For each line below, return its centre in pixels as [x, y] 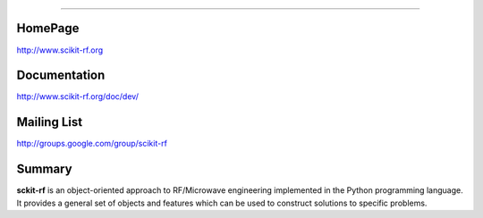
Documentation [61, 75]
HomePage [48, 28]
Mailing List [50, 122]
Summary [44, 169]
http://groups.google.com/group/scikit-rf [92, 144]
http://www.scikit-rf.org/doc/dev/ [77, 96]
